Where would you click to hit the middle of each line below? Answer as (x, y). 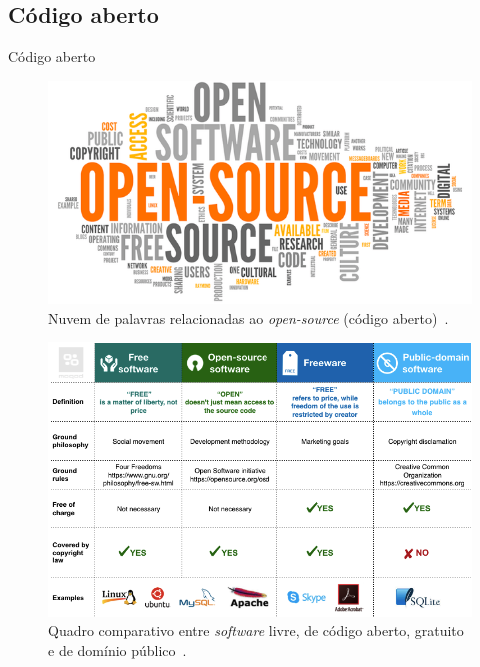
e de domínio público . (117, 650)
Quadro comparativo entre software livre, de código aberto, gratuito (256, 630)
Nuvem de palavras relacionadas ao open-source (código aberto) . (248, 317)
